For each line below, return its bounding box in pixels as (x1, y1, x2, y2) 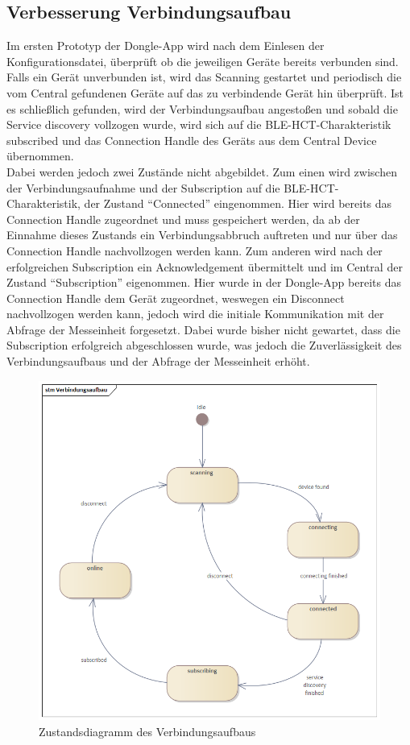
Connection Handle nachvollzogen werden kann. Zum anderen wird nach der (6, 242, 383, 259)
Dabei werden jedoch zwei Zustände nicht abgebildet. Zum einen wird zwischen (6, 163, 397, 180)
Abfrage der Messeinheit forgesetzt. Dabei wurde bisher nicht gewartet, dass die (6, 321, 400, 337)
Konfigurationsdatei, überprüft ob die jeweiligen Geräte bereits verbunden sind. (6, 52, 399, 69)
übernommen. (6, 147, 74, 164)
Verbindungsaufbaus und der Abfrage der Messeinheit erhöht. (6, 353, 310, 370)
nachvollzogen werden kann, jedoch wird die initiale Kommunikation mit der (6, 305, 384, 322)
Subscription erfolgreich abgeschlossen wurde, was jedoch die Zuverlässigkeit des (6, 337, 402, 354)
